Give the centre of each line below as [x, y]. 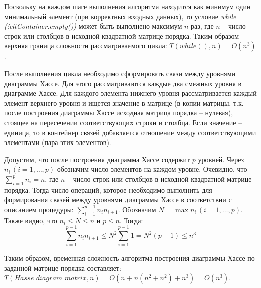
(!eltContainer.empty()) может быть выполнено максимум [93, 26]
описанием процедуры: [39, 209]
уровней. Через [221, 159]
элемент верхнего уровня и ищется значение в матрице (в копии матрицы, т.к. [124, 103]
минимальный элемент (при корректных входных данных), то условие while [120, 16]
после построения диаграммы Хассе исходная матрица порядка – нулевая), [119, 113]
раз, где [202, 26]
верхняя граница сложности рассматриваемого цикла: [86, 45]
